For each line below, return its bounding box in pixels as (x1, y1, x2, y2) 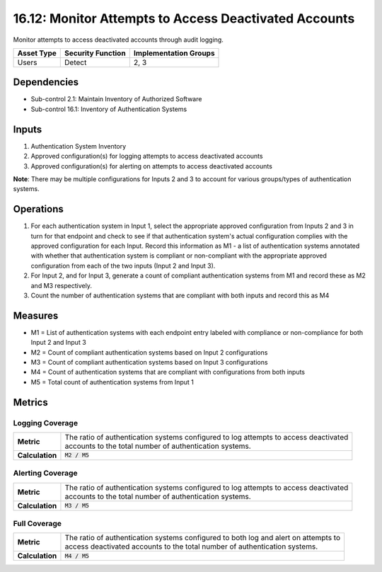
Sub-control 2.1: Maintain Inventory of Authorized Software (30, 95, 202, 103)
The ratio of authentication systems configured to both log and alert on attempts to (64, 533, 341, 543)
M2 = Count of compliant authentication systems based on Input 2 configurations (30, 348, 268, 357)
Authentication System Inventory (30, 142, 127, 150)
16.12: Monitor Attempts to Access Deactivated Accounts (13, 11, 355, 26)
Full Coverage (13, 519, 62, 529)
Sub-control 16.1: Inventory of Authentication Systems (30, 105, 187, 113)
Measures (13, 309, 59, 321)
